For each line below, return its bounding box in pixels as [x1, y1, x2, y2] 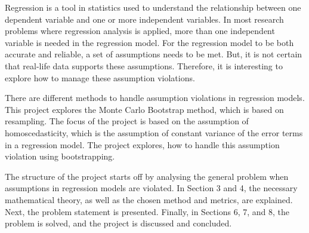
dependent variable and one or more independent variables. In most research [5, 13, 284, 25]
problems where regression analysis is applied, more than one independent [5, 24, 275, 37]
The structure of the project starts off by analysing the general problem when [5, 170, 289, 182]
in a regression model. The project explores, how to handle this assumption [5, 138, 280, 151]
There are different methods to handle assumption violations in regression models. [5, 91, 305, 104]
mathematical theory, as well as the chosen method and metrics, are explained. [5, 193, 293, 206]
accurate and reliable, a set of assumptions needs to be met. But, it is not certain [5, 48, 302, 60]
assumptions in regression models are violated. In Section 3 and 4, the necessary [5, 182, 298, 194]
